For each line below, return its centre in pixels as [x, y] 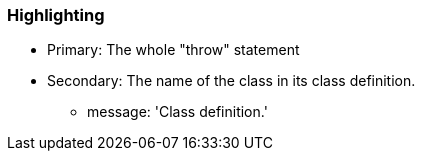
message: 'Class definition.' [177, 112]
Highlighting [56, 15]
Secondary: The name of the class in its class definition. [231, 81]
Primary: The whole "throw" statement [173, 50]
